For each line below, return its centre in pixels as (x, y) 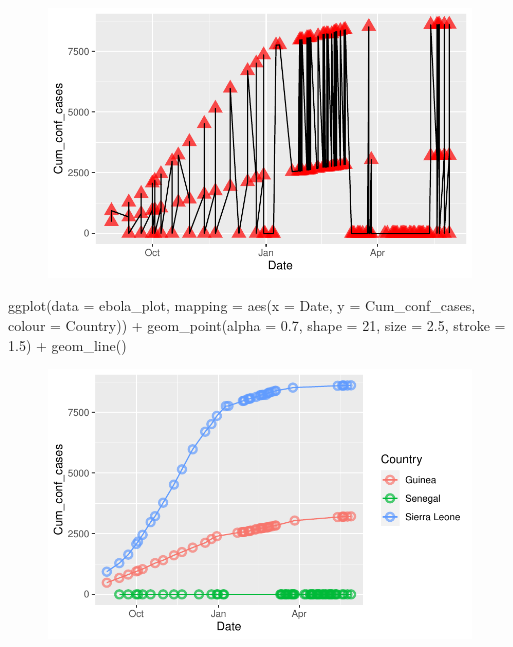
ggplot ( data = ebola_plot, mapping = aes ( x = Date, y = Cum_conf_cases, (242, 305)
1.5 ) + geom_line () (67, 344)
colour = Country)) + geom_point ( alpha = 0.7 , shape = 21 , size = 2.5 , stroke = (257, 325)
